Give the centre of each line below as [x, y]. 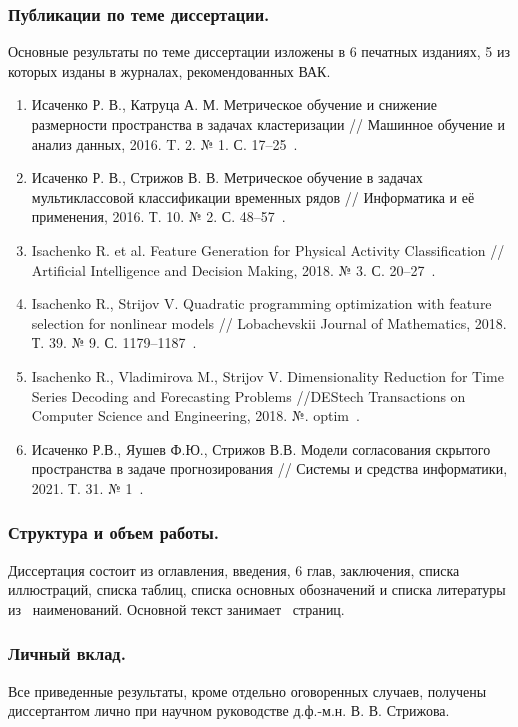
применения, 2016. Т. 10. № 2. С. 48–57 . [158, 216]
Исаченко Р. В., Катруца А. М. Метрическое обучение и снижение [234, 104]
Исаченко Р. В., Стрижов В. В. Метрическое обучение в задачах [227, 177]
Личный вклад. [67, 653]
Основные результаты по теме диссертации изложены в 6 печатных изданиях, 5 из [259, 51]
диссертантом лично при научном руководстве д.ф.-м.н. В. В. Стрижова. [229, 710]
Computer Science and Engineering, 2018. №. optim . [195, 415]
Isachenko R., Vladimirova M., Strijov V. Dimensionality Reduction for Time [268, 375]
